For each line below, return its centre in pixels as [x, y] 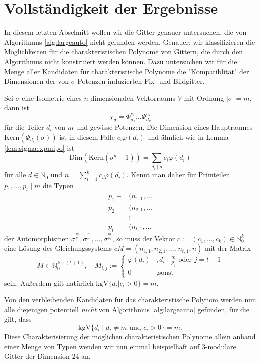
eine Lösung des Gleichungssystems [58, 248]
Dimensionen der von [37, 81]
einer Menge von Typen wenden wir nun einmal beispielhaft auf [102, 346]
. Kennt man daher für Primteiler [178, 175]
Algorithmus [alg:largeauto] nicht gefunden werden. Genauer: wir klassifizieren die [130, 42]
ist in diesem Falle [87, 137]
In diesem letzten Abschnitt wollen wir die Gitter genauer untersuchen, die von [126, 32]
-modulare [220, 346]
